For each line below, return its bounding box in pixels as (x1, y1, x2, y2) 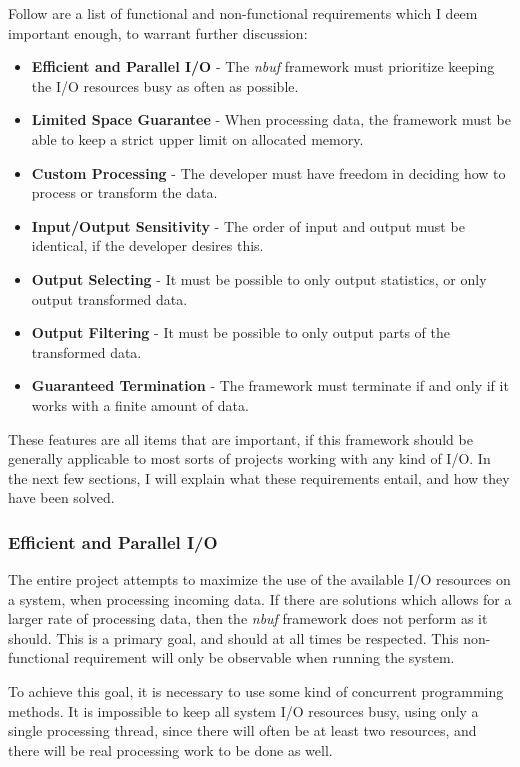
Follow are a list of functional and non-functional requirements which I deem (8, 3, 478, 23)
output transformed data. (31, 288, 188, 309)
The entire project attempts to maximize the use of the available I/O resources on (8, 569, 511, 590)
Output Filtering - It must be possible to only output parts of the (31, 322, 450, 343)
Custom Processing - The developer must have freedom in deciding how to (31, 162, 506, 183)
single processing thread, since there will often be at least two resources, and (8, 720, 477, 741)
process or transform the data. (31, 182, 218, 203)
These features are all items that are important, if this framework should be (8, 428, 473, 449)
